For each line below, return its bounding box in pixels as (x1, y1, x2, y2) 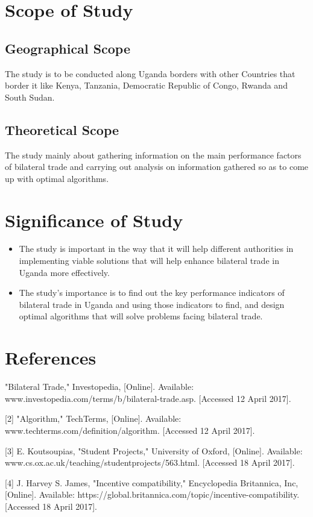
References (5, 345, 96, 370)
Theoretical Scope (5, 120, 119, 139)
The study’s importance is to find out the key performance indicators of (19, 286, 285, 299)
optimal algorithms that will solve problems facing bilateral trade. (19, 310, 263, 322)
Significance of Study (5, 207, 183, 232)
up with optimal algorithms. (5, 172, 109, 184)
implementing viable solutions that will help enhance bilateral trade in (19, 254, 279, 267)
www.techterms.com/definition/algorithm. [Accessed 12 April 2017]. (5, 424, 255, 436)
